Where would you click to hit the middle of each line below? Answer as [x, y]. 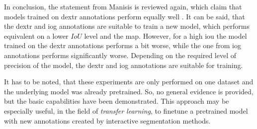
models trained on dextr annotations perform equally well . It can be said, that [125, 16]
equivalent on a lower [36, 35]
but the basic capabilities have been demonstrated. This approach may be [117, 101]
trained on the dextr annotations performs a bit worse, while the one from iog [123, 45]
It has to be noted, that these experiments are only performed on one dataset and [129, 82]
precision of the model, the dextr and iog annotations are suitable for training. [124, 65]
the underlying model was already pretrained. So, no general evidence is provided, [129, 91]
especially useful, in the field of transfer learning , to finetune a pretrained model [126, 110]
